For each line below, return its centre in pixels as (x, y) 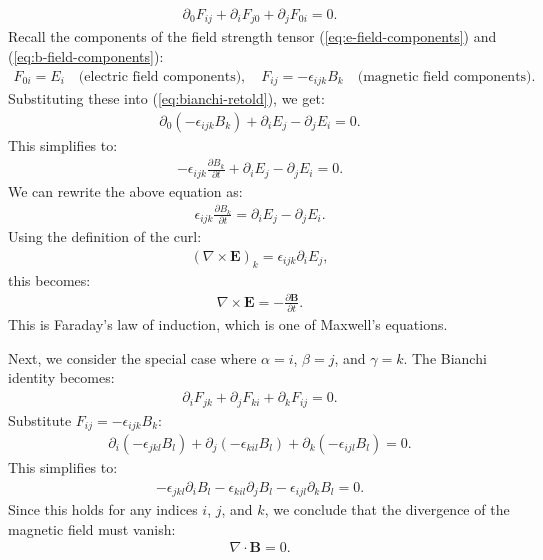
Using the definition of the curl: (105, 236)
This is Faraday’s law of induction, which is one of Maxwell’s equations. (228, 324)
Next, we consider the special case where (132, 357)
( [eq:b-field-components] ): (86, 56)
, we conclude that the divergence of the (387, 509)
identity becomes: (61, 377)
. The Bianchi (445, 357)
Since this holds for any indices (103, 509)
